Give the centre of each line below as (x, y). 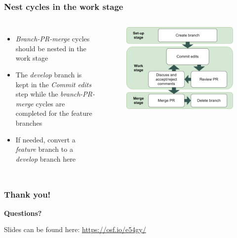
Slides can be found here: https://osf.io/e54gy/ (75, 229)
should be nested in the (51, 48)
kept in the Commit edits (53, 84)
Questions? (23, 213)
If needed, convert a (45, 139)
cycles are (50, 103)
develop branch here (45, 158)
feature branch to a (44, 149)
